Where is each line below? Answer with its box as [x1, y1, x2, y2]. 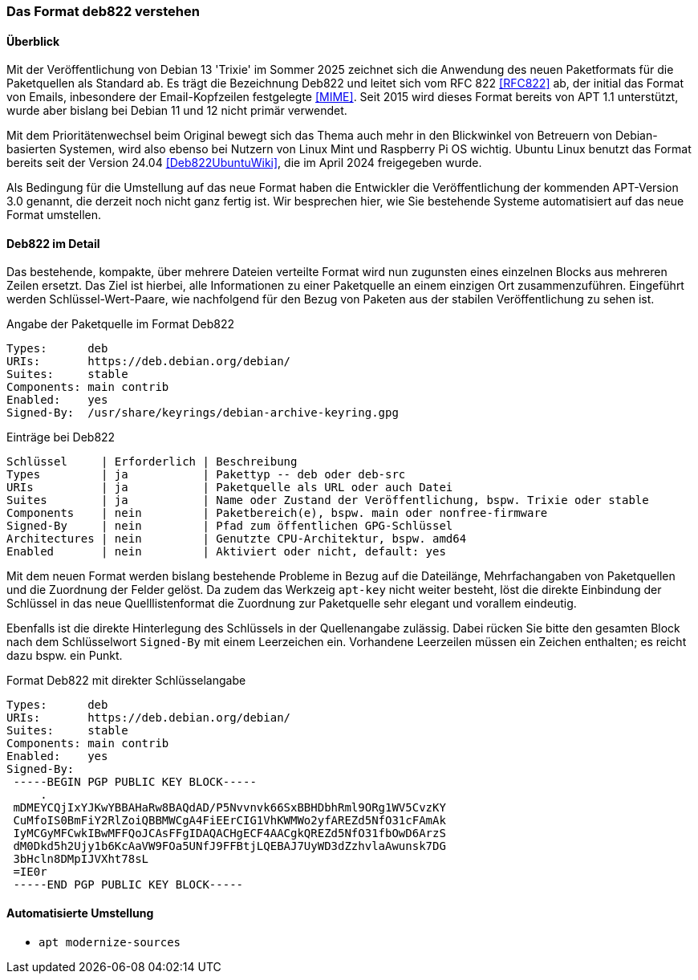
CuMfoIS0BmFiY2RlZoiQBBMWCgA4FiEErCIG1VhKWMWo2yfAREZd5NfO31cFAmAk [13, 814, 446, 828]
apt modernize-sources [39, 935, 181, 949]
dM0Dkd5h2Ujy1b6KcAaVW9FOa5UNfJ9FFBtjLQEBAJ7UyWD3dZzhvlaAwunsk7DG [13, 840, 446, 853]
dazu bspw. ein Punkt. [6, 649, 123, 663]
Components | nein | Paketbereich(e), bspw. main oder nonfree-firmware [6, 506, 548, 520]
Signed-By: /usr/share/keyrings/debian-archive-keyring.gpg [6, 406, 399, 420]
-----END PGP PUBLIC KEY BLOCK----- [13, 878, 244, 892]
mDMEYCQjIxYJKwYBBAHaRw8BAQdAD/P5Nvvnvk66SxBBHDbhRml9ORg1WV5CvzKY [13, 801, 446, 815]
